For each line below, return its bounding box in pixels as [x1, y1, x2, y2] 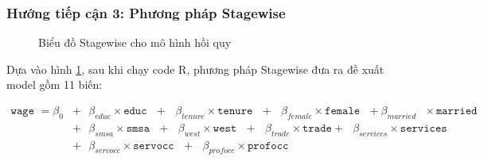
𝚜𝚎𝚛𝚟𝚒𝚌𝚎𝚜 [400, 122, 447, 134]
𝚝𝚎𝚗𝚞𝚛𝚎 [217, 105, 253, 117]
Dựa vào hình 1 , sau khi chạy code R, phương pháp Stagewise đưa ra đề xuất [6, 60, 384, 77]
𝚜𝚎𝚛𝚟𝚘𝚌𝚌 [133, 140, 174, 151]
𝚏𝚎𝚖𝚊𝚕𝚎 [325, 105, 361, 117]
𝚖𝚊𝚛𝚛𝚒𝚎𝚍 [435, 105, 478, 117]
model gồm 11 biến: [6, 76, 103, 93]
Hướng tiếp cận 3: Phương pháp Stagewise [6, 2, 286, 22]
